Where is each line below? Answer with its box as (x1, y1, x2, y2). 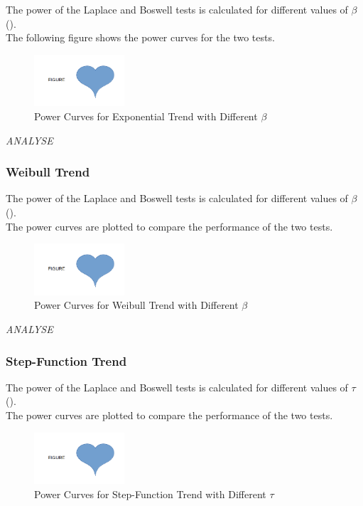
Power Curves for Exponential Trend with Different (34, 109, 258, 123)
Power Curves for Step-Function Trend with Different (34, 486, 266, 501)
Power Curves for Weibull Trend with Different (34, 297, 239, 312)
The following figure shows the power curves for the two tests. (6, 30, 275, 45)
